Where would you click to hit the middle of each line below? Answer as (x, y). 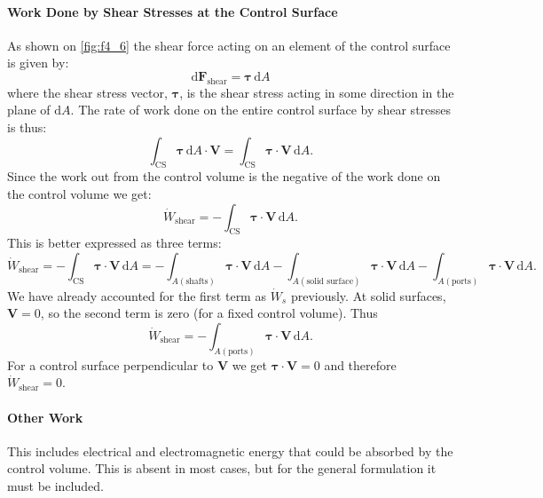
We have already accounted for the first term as (137, 295)
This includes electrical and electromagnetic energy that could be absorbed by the (230, 451)
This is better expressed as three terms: (114, 243)
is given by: (38, 63)
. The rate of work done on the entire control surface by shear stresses (261, 110)
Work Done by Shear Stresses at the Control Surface (173, 11)
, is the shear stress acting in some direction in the (317, 92)
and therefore (360, 364)
